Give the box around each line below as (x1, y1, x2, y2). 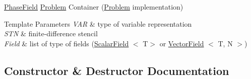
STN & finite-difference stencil (4, 28, 98, 39)
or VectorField (159, 38, 204, 48)
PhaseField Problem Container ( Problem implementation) (4, 2, 183, 12)
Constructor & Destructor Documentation (4, 62, 229, 78)
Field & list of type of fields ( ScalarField (4, 38, 129, 48)
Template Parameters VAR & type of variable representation (4, 18, 192, 29)
